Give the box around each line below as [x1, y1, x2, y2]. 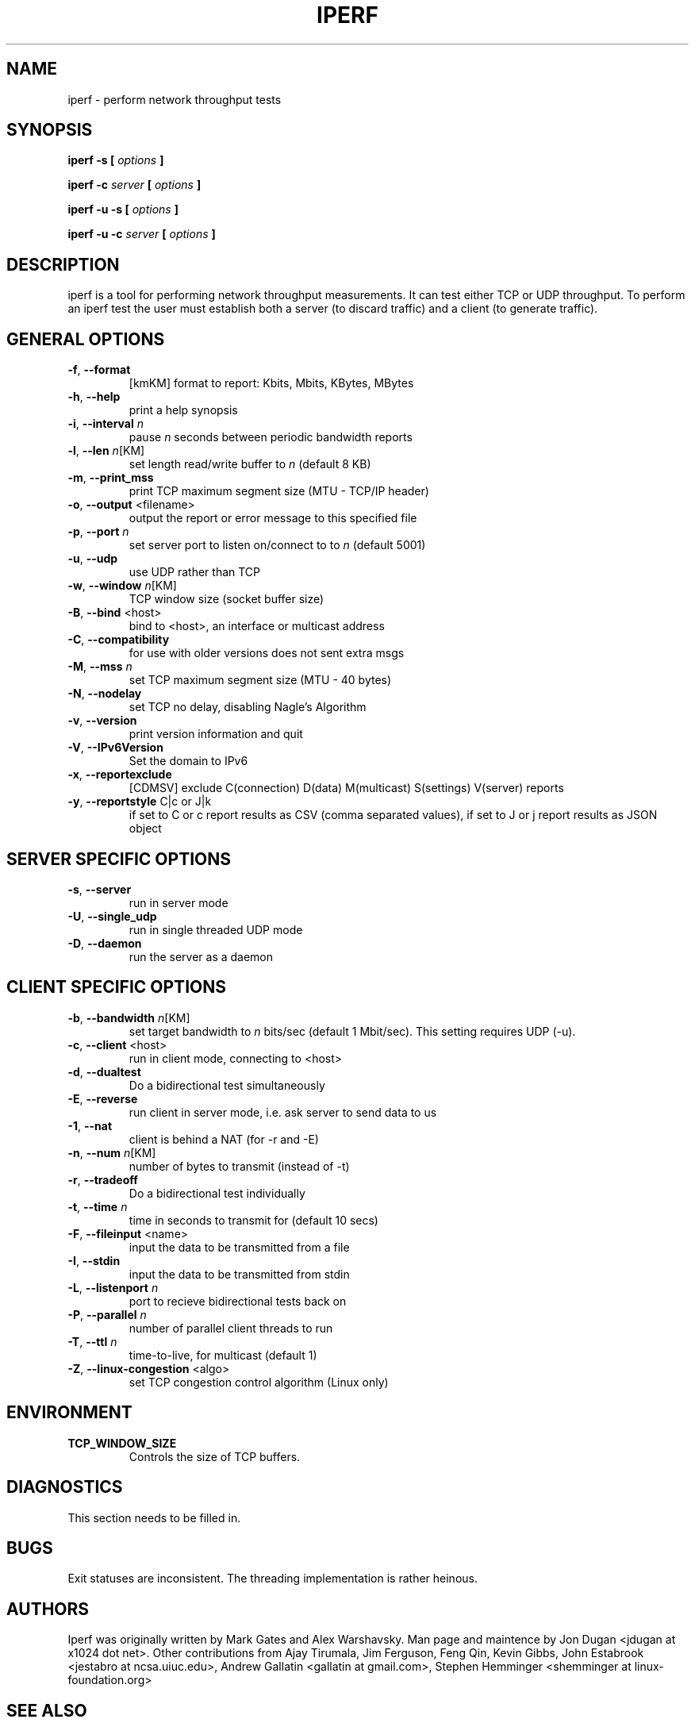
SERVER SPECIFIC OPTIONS [6, 848, 231, 869]
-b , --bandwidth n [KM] [67, 1010, 190, 1025]
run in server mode [129, 895, 228, 910]
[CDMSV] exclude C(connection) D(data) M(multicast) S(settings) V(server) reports [129, 781, 564, 795]
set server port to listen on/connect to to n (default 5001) [129, 538, 426, 552]
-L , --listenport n [67, 1280, 159, 1294]
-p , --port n [67, 525, 129, 539]
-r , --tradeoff [67, 1172, 138, 1186]
